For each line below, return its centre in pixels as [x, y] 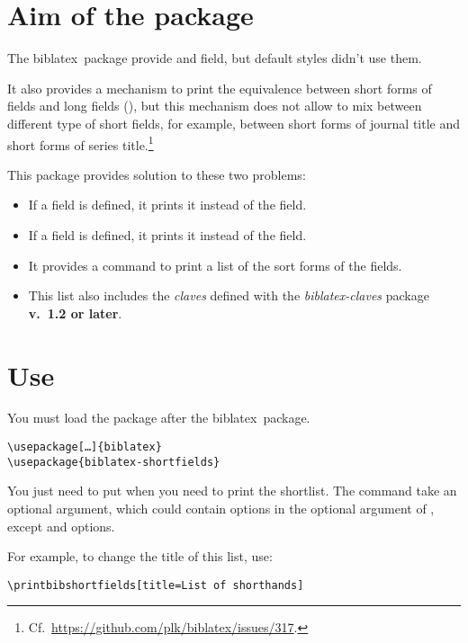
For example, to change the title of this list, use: [140, 556]
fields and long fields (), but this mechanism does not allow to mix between [215, 106]
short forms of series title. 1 [81, 143]
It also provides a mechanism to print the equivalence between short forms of [220, 88]
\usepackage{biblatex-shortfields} [114, 462]
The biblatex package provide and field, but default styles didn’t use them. [215, 58]
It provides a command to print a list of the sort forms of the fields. [215, 265]
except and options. [61, 526]
